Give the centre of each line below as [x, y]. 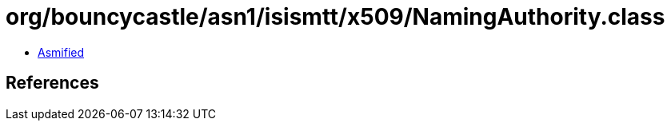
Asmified [61, 52]
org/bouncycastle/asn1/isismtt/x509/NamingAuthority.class [335, 17]
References [52, 83]
